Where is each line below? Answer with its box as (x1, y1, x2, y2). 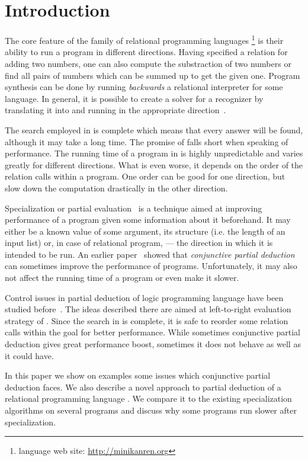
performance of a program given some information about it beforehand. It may (5, 213, 291, 226)
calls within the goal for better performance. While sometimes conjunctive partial (5, 326, 300, 338)
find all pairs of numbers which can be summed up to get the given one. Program (5, 69, 300, 81)
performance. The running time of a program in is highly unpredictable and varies (5, 147, 303, 159)
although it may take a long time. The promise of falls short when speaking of (5, 135, 288, 148)
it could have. (5, 349, 54, 361)
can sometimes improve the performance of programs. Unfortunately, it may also (5, 260, 297, 272)
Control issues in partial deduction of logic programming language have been (5, 291, 284, 303)
